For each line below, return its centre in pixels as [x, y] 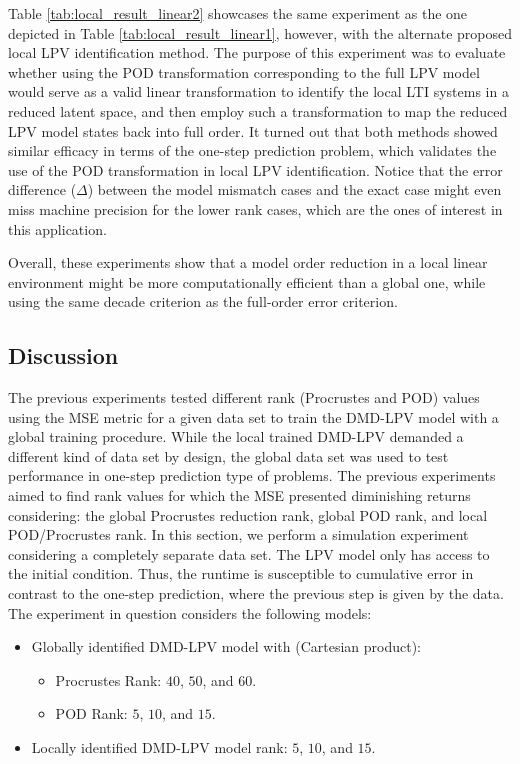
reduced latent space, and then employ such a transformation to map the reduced [258, 110]
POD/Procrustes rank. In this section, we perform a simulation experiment [238, 534]
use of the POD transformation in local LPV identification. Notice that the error [255, 169]
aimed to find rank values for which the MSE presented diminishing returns [239, 495]
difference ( [42, 189]
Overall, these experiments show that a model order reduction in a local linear [248, 262]
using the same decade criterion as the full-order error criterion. [203, 301]
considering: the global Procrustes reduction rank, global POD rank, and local [248, 514]
